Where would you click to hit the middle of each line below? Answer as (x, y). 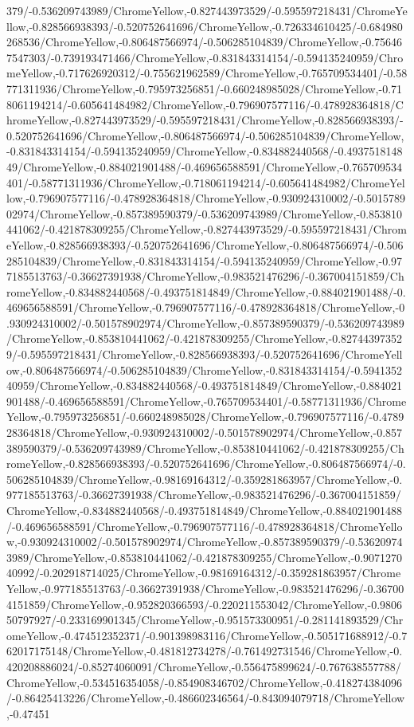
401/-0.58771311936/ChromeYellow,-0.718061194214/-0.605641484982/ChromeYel (206, 182)
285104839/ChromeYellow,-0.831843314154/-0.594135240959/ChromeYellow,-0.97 (205, 260)
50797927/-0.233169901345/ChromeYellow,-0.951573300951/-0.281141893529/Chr (205, 620)
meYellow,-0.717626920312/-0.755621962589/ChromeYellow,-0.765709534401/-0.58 (207, 73)
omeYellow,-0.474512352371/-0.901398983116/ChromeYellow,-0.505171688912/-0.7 (207, 635)
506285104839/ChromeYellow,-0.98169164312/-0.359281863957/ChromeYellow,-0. (205, 479)
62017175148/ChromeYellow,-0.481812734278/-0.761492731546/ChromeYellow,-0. (205, 651)
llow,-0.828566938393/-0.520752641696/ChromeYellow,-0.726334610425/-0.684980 (205, 26)
